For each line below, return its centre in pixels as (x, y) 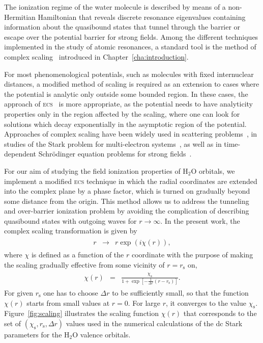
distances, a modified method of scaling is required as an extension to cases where (132, 84)
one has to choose (71, 292)
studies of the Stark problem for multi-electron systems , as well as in (113, 143)
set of (13, 323)
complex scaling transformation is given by (71, 231)
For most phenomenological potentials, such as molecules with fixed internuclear (129, 74)
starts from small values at (68, 302)
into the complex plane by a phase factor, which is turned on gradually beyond (127, 191)
